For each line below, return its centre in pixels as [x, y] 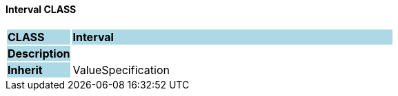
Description [39, 53]
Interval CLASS [41, 9]
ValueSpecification [121, 70]
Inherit [25, 70]
